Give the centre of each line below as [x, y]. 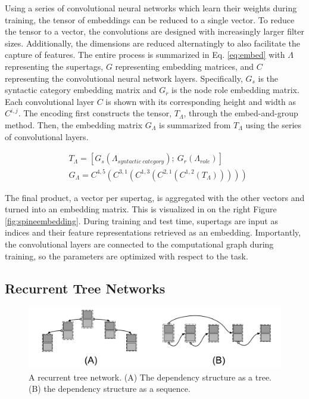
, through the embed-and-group [241, 113]
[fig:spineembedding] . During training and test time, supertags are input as [141, 220]
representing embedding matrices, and [185, 66]
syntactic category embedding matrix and [81, 90]
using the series [274, 124]
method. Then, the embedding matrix [74, 124]
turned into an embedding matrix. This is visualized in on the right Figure [141, 209]
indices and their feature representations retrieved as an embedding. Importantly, [153, 232]
